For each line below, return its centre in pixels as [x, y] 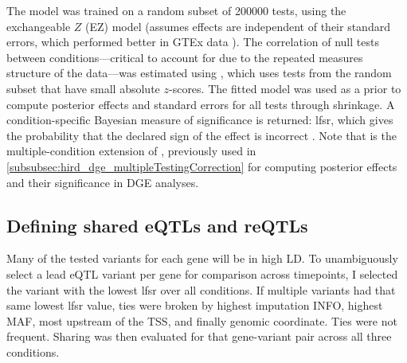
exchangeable [39, 26]
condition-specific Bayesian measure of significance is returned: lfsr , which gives [200, 120]
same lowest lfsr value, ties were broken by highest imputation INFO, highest [195, 305]
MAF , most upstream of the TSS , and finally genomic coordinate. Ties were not [202, 320]
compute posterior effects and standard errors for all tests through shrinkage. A [201, 104]
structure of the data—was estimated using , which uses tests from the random [199, 73]
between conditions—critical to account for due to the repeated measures [185, 57]
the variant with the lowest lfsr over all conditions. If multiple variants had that [201, 289]
